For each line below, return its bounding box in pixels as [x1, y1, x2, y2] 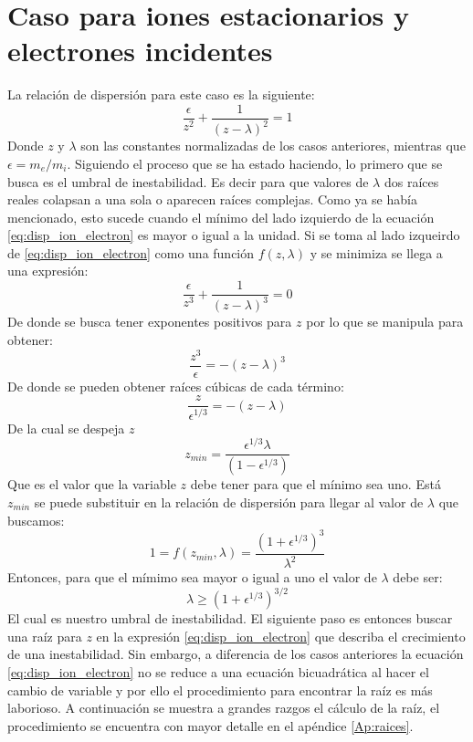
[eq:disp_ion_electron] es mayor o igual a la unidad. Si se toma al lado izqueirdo [7, 225, 460, 245]
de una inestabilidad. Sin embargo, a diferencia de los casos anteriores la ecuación [7, 644, 464, 664]
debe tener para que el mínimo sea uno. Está [190, 475, 441, 494]
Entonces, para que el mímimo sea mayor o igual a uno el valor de [7, 568, 377, 587]
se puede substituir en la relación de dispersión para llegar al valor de [34, 492, 424, 511]
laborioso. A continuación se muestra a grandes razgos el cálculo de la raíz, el [7, 698, 440, 717]
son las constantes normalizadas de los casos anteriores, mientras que [80, 136, 466, 155]
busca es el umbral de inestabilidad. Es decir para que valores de [7, 172, 369, 191]
